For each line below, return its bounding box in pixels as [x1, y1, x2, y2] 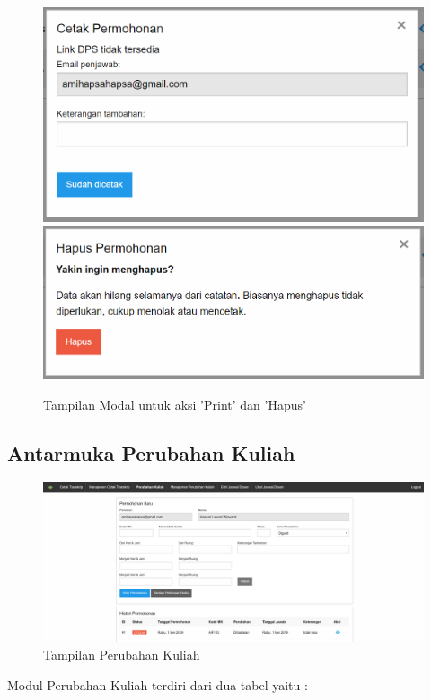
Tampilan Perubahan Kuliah [43, 644, 200, 663]
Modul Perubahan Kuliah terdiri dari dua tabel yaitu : [7, 675, 308, 694]
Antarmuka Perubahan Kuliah [7, 439, 295, 466]
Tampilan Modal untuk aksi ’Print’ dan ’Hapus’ [43, 394, 306, 413]
